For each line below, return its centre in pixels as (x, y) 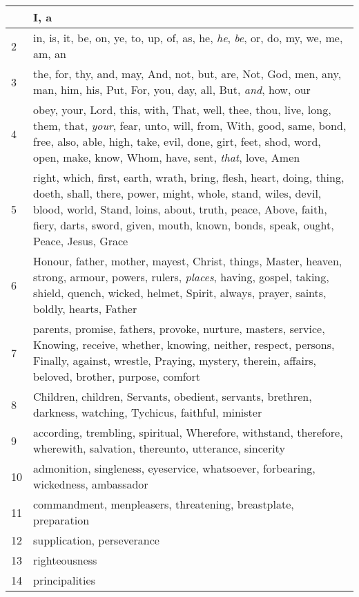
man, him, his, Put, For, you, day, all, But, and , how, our (172, 89)
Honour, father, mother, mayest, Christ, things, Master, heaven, (188, 261)
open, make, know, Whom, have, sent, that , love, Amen (167, 157)
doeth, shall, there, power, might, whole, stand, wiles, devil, (177, 193)
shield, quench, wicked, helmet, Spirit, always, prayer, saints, (180, 293)
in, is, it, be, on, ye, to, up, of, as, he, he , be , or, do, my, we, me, (188, 38)
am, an (50, 54)
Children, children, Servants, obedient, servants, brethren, (173, 396)
